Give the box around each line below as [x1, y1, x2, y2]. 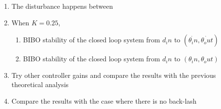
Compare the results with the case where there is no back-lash [11, 95, 197, 106]
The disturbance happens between [11, 1, 113, 11]
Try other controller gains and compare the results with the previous [11, 70, 216, 80]
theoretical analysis [11, 79, 69, 90]
